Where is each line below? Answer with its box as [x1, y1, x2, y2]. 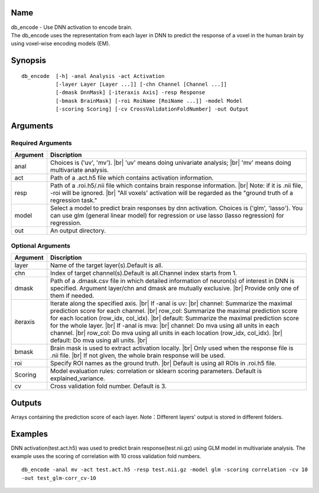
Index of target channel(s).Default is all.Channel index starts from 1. [50, 269, 237, 277]
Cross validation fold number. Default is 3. [50, 382, 167, 390]
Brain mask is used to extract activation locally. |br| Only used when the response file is [50, 344, 294, 352]
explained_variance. [50, 374, 106, 382]
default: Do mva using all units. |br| [50, 336, 148, 345]
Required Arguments [11, 139, 72, 147]
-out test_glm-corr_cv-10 [21, 475, 97, 481]
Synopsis [11, 56, 47, 66]
